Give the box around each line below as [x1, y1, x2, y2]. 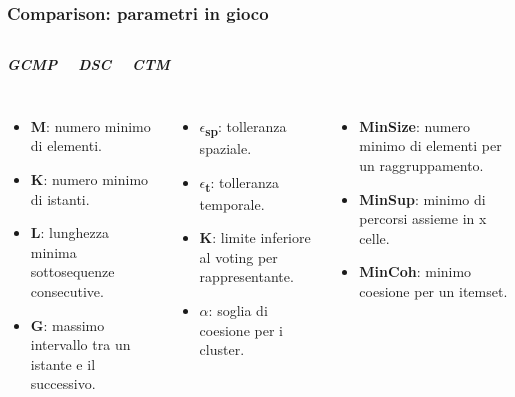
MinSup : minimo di [359, 188, 486, 209]
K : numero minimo [30, 169, 149, 189]
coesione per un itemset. [359, 280, 508, 301]
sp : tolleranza [205, 115, 287, 139]
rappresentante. [199, 266, 294, 287]
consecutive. [30, 280, 104, 301]
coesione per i [199, 319, 283, 340]
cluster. [199, 339, 245, 360]
